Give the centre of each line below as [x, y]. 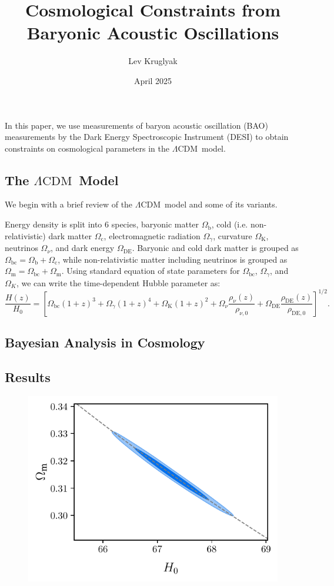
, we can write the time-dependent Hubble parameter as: [118, 282]
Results [28, 377]
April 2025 [153, 80]
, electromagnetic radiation [152, 235]
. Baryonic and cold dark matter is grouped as [215, 248]
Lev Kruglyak [153, 61]
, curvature [233, 235]
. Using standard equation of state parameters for [151, 271]
